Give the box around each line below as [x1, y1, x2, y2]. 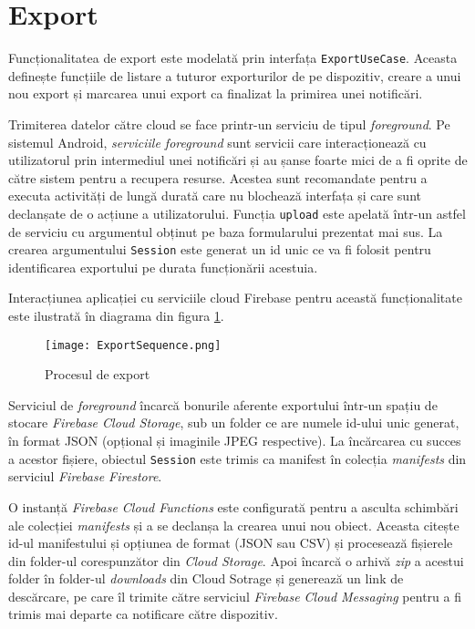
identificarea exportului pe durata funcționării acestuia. [8, 257, 318, 276]
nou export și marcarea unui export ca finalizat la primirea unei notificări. [8, 84, 423, 103]
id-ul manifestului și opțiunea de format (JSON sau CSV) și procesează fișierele [8, 533, 453, 552]
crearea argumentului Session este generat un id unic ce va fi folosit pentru [8, 240, 431, 259]
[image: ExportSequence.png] [45, 338, 222, 352]
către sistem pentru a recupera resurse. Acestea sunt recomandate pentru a [8, 168, 428, 187]
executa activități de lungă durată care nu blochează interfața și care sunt [8, 186, 421, 205]
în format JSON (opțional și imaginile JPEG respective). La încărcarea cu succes [8, 431, 461, 450]
